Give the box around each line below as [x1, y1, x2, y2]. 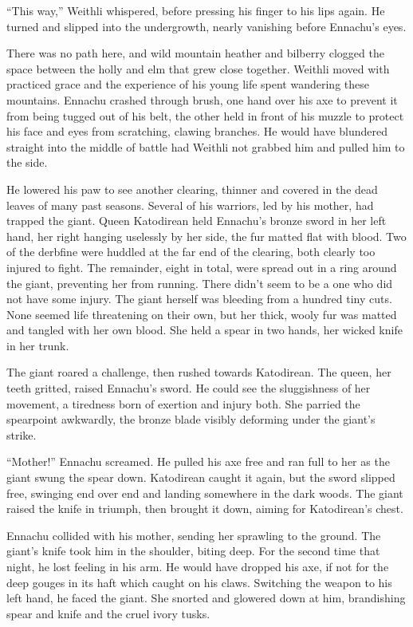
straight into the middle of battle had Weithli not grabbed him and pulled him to [6, 138, 405, 155]
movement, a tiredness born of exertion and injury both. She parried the [6, 395, 360, 412]
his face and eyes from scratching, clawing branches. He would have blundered [6, 123, 387, 140]
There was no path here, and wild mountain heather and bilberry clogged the [6, 45, 384, 61]
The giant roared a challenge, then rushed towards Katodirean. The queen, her [6, 364, 391, 381]
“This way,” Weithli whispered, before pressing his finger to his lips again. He [6, 2, 385, 18]
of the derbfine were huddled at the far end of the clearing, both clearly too [6, 243, 376, 260]
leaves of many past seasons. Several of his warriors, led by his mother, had [6, 196, 374, 213]
